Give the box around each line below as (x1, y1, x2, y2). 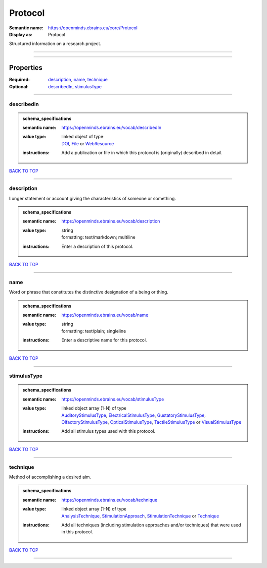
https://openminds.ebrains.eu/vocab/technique (61, 497, 158, 503)
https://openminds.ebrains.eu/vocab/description (61, 218, 160, 224)
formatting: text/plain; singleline (61, 328, 126, 334)
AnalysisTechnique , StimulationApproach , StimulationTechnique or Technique (61, 513, 220, 519)
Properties (9, 63, 43, 72)
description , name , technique (48, 77, 108, 83)
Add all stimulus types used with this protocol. (61, 428, 156, 434)
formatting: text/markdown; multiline (61, 234, 135, 240)
